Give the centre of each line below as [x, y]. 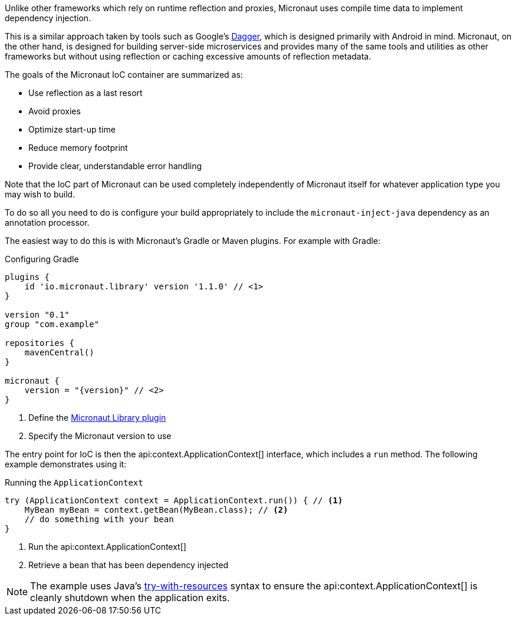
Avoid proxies [55, 111]
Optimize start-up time [72, 129]
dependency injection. [48, 18]
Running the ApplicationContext [74, 482]
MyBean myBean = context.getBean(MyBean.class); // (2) [156, 510]
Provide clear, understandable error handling [115, 166]
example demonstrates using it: [66, 464]
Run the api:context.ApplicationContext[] [107, 547]
